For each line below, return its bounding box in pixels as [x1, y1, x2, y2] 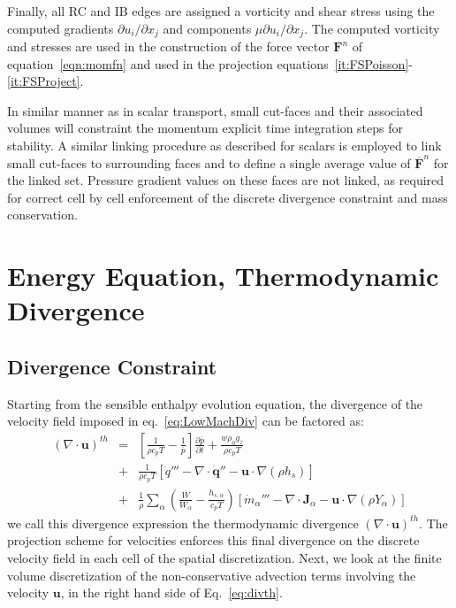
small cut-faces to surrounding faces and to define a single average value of [7, 153, 411, 172]
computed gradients [7, 19, 114, 37]
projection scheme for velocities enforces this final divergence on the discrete [7, 531, 420, 550]
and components [163, 19, 252, 37]
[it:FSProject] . [7, 72, 84, 90]
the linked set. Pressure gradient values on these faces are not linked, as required [7, 171, 445, 189]
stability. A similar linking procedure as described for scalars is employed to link [7, 136, 442, 155]
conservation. [7, 205, 78, 224]
